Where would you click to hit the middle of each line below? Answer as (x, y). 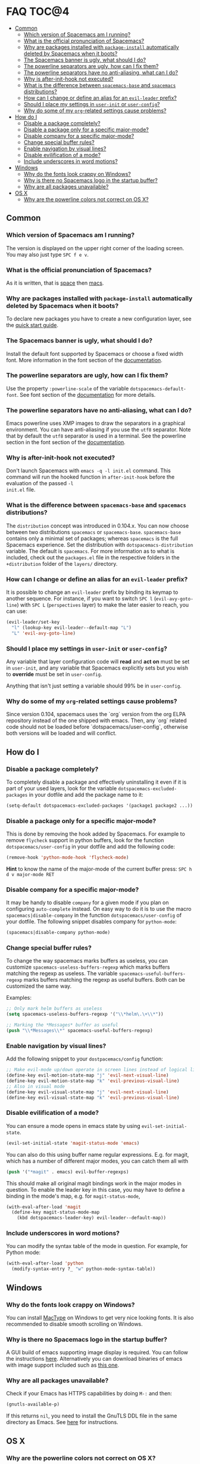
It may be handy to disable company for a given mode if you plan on (87, 902)
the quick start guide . (32, 325)
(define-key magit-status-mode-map (56, 1212)
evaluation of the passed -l (40, 483)
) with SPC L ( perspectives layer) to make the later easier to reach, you (103, 605)
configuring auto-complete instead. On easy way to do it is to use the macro (99, 909)
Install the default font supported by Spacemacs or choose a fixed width (95, 353)
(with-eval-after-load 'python (45, 1263)
